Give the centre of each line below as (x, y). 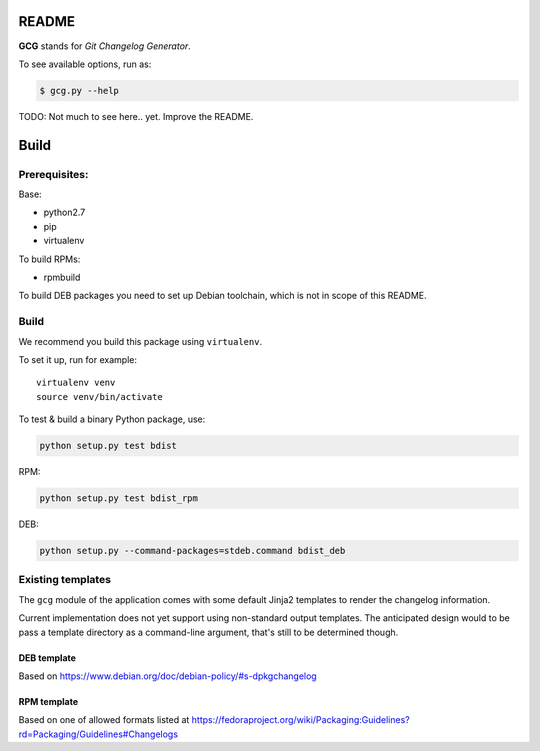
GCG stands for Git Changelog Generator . (105, 46)
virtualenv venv (76, 383)
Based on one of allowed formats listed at (104, 720)
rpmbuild (62, 277)
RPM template (48, 701)
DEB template (47, 657)
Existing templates (65, 580)
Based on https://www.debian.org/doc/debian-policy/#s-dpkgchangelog (167, 676)
